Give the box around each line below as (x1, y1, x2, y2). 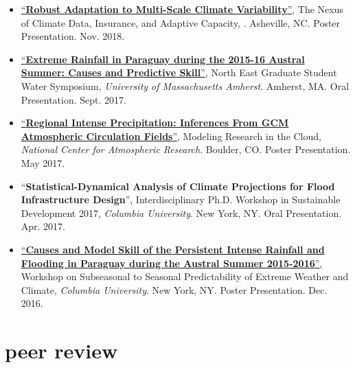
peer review (5, 336, 118, 365)
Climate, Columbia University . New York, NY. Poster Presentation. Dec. (21, 282, 328, 297)
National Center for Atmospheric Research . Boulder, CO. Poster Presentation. (21, 142, 351, 157)
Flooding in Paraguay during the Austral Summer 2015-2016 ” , (21, 255, 323, 270)
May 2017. (21, 155, 65, 170)
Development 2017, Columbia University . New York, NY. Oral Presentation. (21, 205, 342, 220)
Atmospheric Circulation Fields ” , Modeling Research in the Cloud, (21, 128, 321, 143)
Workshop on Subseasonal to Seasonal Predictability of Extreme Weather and (21, 269, 349, 284)
